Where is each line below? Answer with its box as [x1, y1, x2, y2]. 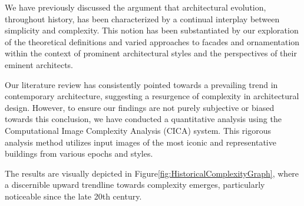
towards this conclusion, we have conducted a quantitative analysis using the [5, 113, 282, 125]
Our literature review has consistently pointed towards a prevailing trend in [5, 78, 278, 90]
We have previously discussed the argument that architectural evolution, [5, 1, 266, 13]
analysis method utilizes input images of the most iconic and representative [5, 136, 276, 148]
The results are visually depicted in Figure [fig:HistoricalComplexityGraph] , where [5, 167, 299, 179]
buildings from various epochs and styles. [5, 147, 153, 160]
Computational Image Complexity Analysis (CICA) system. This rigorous [5, 124, 272, 136]
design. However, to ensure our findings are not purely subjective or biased [5, 101, 275, 113]
